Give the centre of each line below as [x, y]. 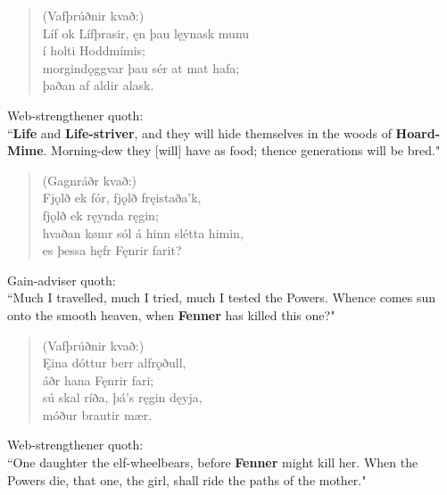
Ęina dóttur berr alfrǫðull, [114, 363]
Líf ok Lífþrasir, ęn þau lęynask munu [146, 33]
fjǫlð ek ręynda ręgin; [100, 214]
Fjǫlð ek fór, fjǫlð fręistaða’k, [122, 198]
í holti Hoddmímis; [94, 50]
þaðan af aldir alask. [98, 85]
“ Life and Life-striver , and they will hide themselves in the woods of [199, 132]
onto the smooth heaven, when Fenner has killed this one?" [171, 314]
